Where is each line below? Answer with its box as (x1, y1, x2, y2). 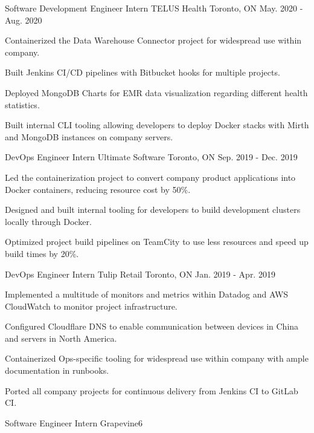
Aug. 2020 (5, 13, 42, 26)
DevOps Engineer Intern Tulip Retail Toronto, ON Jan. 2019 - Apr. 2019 (5, 267, 275, 280)
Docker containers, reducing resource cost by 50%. (5, 183, 191, 195)
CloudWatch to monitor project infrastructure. (5, 299, 178, 312)
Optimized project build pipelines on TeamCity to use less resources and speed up (5, 235, 309, 248)
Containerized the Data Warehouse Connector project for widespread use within (5, 34, 302, 47)
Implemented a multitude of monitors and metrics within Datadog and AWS (5, 288, 289, 301)
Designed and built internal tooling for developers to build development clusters (5, 203, 301, 216)
